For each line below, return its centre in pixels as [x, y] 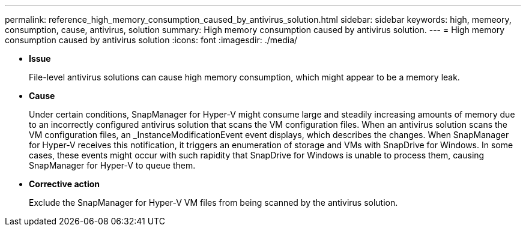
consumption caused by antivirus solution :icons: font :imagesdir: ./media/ [151, 40]
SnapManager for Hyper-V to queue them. [112, 165]
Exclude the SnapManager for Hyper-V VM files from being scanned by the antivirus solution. [213, 202]
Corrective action [64, 184]
